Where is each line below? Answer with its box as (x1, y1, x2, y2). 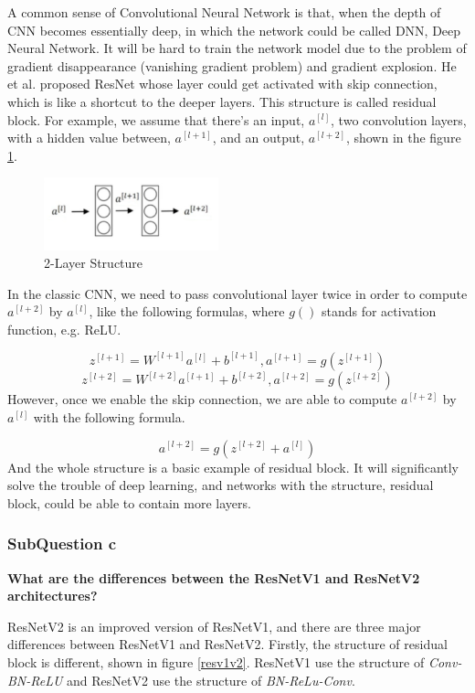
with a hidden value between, (7, 128, 171, 147)
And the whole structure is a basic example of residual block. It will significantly (7, 457, 459, 476)
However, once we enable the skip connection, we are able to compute (7, 389, 397, 409)
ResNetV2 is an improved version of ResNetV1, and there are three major (7, 616, 421, 635)
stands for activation (321, 302, 437, 321)
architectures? (7, 586, 98, 605)
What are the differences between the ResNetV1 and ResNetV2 (7, 568, 420, 587)
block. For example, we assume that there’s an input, (7, 110, 305, 129)
